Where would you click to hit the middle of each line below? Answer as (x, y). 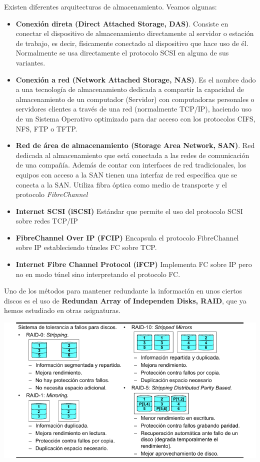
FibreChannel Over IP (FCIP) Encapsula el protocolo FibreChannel (127, 237)
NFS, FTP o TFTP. (46, 128)
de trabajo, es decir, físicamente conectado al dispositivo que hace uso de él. (132, 43)
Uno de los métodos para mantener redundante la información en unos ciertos (123, 291)
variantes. (30, 62)
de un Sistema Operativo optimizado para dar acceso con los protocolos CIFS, (135, 118)
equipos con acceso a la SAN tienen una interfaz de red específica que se (126, 174)
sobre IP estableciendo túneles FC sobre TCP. (86, 247)
